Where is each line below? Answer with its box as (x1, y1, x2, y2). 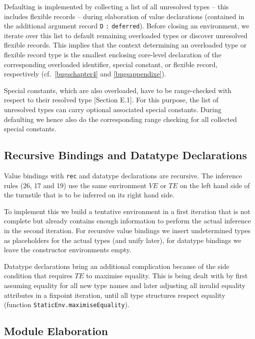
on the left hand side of (179, 180, 250, 190)
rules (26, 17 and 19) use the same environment (4, 180, 147, 190)
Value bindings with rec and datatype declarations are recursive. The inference (4, 170, 242, 180)
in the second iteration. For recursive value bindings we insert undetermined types (4, 225, 251, 236)
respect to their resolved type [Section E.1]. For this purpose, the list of (4, 95, 219, 105)
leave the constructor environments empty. (4, 244, 131, 255)
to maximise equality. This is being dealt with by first (86, 270, 248, 281)
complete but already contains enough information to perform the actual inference (4, 216, 251, 226)
